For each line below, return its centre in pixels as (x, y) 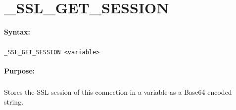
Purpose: (20, 71)
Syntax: (17, 31)
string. (14, 101)
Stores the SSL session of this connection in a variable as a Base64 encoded (118, 92)
